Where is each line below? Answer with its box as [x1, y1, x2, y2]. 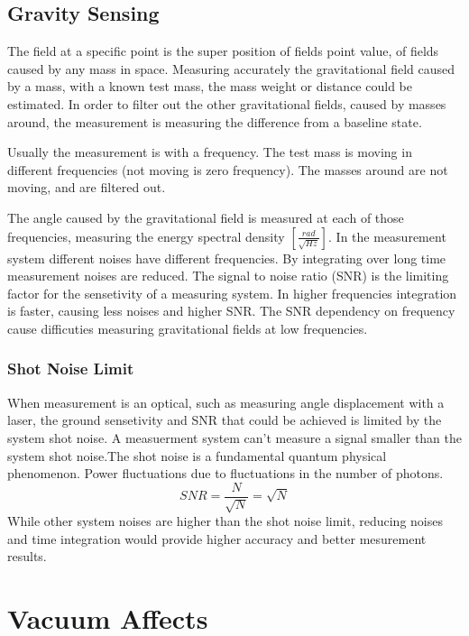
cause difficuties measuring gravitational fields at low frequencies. [7, 318, 368, 337]
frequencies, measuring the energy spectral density [7, 226, 285, 245]
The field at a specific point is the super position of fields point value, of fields [7, 41, 439, 60]
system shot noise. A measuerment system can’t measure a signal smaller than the [7, 428, 463, 447]
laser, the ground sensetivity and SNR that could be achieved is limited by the [7, 410, 442, 429]
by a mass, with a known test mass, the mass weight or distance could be [7, 77, 412, 96]
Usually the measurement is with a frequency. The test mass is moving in [7, 143, 412, 161]
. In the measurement [328, 226, 446, 245]
